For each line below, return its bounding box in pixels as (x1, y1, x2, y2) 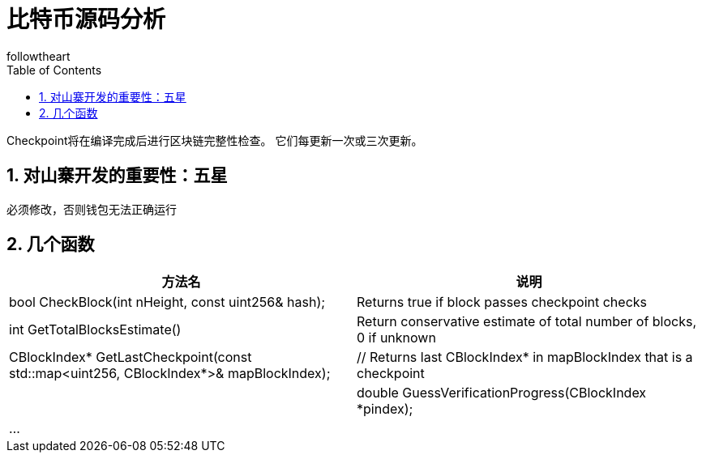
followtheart (6, 49, 71, 63)
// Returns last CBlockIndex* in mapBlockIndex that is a (357, 349, 693, 366)
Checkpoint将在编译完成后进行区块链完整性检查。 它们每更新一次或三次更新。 (6, 133, 423, 147)
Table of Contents (6, 62, 102, 77)
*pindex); (357, 401, 413, 418)
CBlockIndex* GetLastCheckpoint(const (9, 349, 252, 366)
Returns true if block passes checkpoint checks (357, 294, 647, 311)
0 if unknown (357, 329, 436, 346)
